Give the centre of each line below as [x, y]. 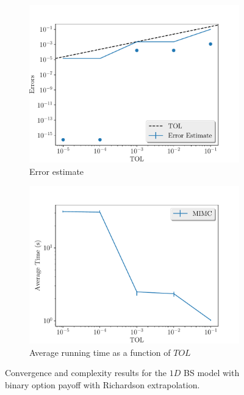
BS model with [212, 373]
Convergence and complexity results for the [86, 373]
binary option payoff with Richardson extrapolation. [102, 384]
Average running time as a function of [100, 352]
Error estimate [57, 171]
